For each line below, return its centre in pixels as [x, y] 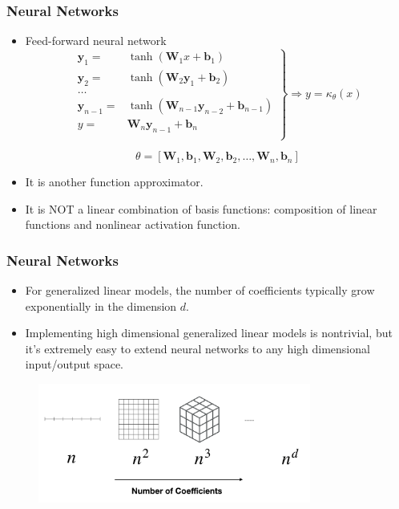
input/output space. [75, 364]
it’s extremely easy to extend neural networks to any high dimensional [197, 348]
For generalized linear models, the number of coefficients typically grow [200, 290]
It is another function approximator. [114, 182]
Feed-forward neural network [96, 41]
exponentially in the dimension [101, 305]
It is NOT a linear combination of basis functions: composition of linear [201, 208]
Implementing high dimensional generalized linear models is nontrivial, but [209, 333]
